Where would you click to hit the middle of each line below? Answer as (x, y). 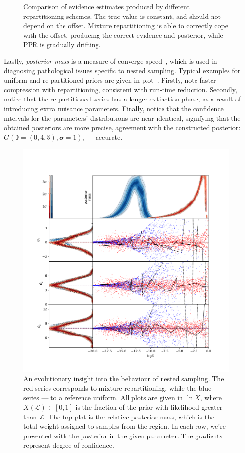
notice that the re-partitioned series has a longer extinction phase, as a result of (122, 99)
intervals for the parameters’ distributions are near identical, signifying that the (122, 118)
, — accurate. (102, 137)
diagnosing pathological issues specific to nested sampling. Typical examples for (122, 70)
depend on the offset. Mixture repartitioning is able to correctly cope (126, 25)
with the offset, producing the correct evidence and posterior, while (123, 35)
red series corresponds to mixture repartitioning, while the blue (117, 388)
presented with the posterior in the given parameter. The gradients (123, 435)
